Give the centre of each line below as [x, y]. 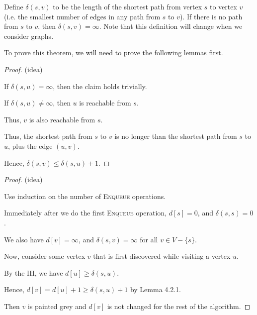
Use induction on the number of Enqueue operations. [85, 196]
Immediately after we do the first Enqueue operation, [86, 213]
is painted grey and [57, 306]
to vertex [223, 6]
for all [149, 239]
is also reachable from [62, 119]
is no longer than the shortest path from [176, 136]
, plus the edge [30, 146]
